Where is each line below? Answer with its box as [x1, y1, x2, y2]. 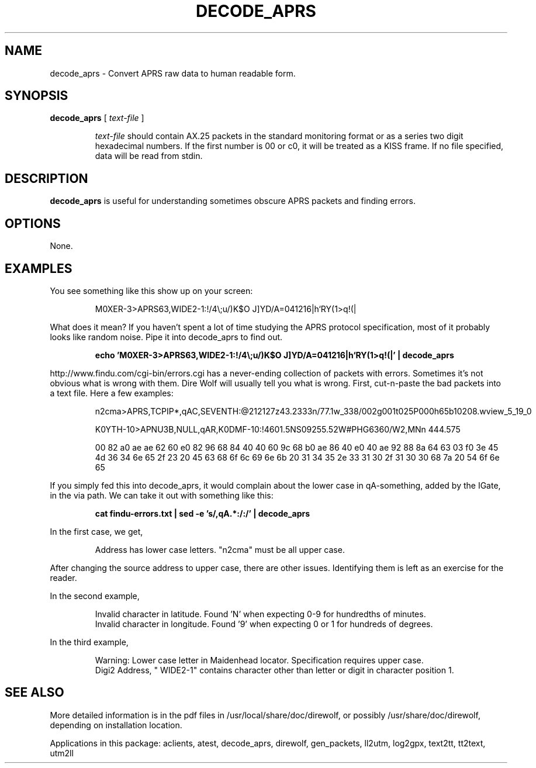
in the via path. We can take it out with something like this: [50, 490, 274, 500]
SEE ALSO [5, 685, 64, 700]
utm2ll [50, 748, 74, 758]
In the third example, [50, 636, 129, 647]
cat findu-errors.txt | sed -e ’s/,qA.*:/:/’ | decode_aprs [95, 508, 310, 518]
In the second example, [50, 590, 140, 601]
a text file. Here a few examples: [50, 388, 174, 398]
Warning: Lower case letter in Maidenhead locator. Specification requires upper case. [95, 655, 424, 665]
